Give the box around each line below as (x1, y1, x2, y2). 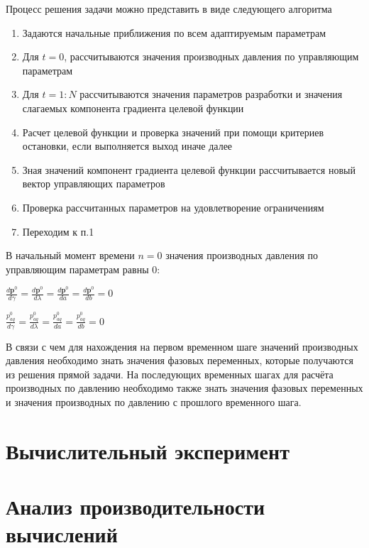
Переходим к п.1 (22, 224, 94, 239)
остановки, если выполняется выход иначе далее (22, 138, 233, 153)
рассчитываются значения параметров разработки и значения (79, 87, 343, 102)
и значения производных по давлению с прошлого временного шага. (6, 395, 302, 410)
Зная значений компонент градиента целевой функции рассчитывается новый (22, 162, 356, 177)
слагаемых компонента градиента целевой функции (22, 100, 244, 115)
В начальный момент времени (6, 248, 135, 263)
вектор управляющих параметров (22, 176, 165, 191)
